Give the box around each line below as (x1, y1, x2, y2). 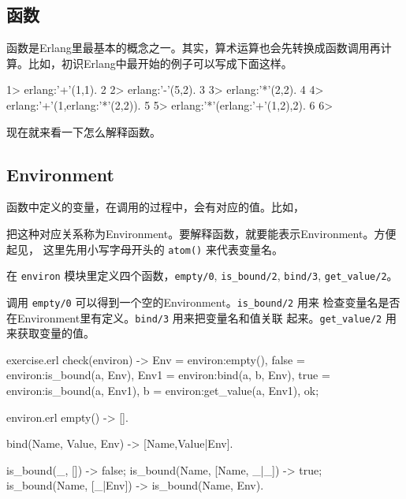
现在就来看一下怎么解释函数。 (6, 123, 161, 140)
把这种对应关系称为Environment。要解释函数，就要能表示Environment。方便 (6, 225, 397, 241)
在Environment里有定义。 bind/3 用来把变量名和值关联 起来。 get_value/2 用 (6, 309, 397, 326)
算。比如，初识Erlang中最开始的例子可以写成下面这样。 (6, 54, 292, 71)
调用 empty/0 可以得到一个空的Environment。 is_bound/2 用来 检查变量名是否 (6, 293, 400, 310)
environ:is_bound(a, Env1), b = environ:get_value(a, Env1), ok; (6, 382, 319, 398)
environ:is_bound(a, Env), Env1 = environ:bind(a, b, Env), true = (6, 367, 330, 383)
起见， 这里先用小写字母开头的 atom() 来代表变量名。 (6, 240, 283, 257)
